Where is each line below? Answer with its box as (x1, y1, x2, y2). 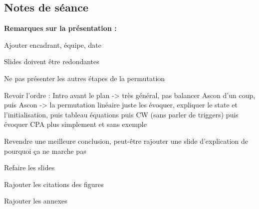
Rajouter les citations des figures (4, 179, 104, 189)
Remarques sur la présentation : (4, 23, 117, 33)
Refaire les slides (4, 162, 55, 173)
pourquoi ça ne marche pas (4, 145, 86, 156)
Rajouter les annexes (4, 196, 67, 206)
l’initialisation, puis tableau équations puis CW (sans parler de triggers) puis (4, 109, 239, 119)
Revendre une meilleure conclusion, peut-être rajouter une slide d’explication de (4, 135, 249, 146)
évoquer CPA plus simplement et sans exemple (4, 119, 147, 129)
